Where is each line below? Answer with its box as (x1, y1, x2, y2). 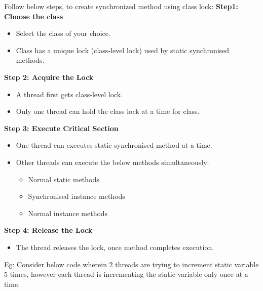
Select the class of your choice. (16, 28, 110, 38)
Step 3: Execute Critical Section (4, 122, 119, 133)
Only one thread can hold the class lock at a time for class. (16, 106, 200, 116)
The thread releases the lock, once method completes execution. (16, 241, 214, 252)
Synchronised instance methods (28, 191, 125, 201)
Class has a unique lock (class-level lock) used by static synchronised (16, 45, 230, 55)
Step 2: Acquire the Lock (4, 71, 94, 82)
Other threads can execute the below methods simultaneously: (16, 156, 209, 167)
